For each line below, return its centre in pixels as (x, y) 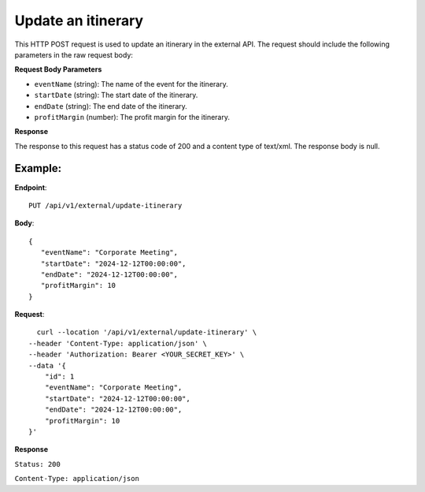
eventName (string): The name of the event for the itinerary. (131, 84)
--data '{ (47, 365)
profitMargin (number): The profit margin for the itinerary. (132, 117)
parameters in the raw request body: (74, 54)
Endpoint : (31, 187)
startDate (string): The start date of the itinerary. (116, 95)
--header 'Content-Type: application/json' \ (118, 343)
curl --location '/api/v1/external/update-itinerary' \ (147, 332)
